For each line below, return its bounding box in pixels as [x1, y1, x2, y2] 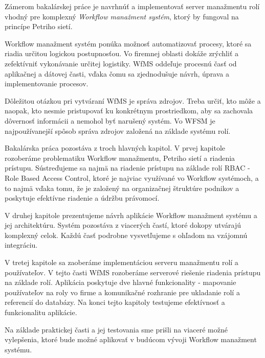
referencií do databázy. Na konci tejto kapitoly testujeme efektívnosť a [5, 297, 225, 307]
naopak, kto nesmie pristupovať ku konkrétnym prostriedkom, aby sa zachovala [5, 105, 253, 116]
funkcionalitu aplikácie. [5, 307, 77, 318]
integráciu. [5, 240, 38, 250]
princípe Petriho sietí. [5, 21, 73, 32]
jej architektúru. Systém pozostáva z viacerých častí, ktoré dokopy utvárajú [5, 220, 241, 230]
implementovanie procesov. [5, 78, 89, 89]
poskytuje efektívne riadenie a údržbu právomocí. [5, 193, 160, 203]
